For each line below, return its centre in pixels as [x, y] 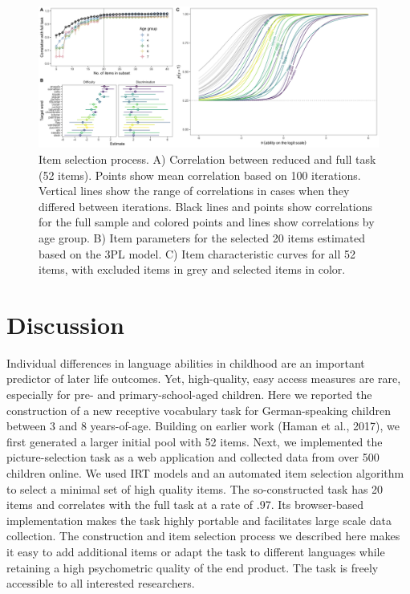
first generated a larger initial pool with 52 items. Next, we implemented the [195, 441]
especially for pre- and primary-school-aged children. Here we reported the [189, 395]
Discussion [65, 324]
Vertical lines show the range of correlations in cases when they [194, 191]
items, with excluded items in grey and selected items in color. [192, 269]
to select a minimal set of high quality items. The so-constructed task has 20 [195, 488]
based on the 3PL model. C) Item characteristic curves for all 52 [197, 253]
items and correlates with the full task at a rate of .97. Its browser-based [185, 504]
